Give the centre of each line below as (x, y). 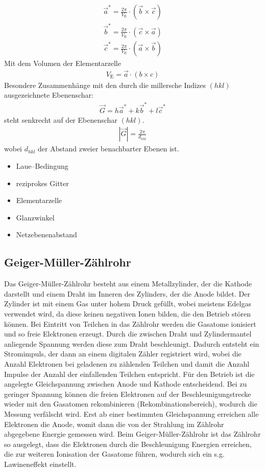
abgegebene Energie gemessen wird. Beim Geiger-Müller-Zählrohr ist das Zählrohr (132, 434)
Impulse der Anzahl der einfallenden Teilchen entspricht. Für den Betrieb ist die (129, 374)
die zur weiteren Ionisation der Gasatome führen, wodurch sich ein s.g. (114, 454)
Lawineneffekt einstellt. (40, 464)
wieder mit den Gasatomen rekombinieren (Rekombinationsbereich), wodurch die (131, 404)
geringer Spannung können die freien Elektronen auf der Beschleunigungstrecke (128, 394)
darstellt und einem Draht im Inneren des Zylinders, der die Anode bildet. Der (127, 293)
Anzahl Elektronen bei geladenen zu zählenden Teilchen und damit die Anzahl (127, 363)
